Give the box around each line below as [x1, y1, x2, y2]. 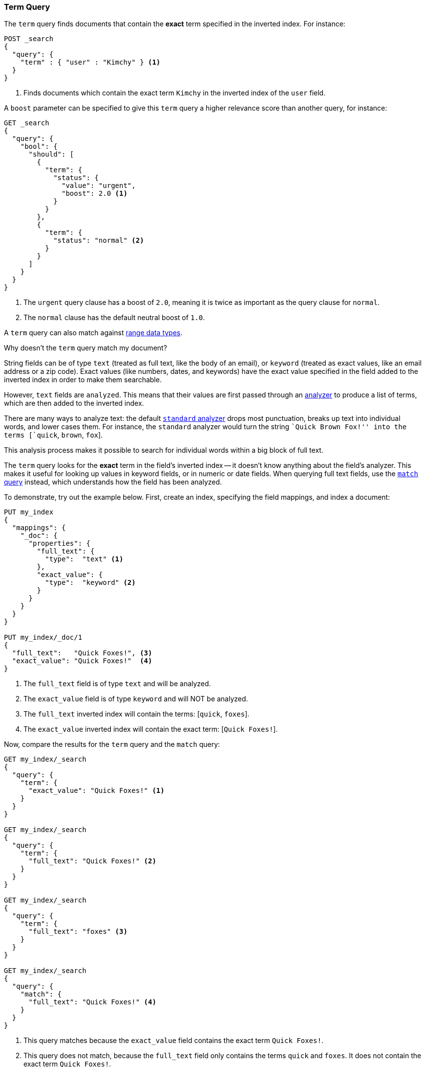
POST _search [4, 35, 54, 43]
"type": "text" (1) [45, 555, 124, 563]
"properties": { [28, 539, 91, 548]
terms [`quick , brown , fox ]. [4, 431, 103, 440]
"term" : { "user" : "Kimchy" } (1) [20, 58, 161, 67]
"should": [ [28, 150, 74, 159]
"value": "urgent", [62, 182, 136, 190]
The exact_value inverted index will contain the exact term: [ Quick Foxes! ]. [23, 725, 278, 734]
